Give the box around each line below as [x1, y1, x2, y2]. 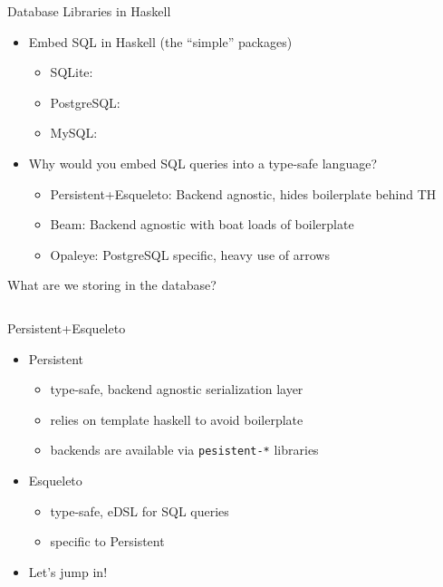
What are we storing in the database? [7, 275, 217, 294]
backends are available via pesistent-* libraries [50, 440, 319, 459]
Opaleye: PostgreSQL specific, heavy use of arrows [50, 245, 330, 264]
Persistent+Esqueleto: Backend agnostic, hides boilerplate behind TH [50, 184, 437, 203]
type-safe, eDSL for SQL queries [50, 501, 229, 520]
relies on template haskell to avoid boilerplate [50, 409, 303, 428]
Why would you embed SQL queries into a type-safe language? [28, 153, 378, 172]
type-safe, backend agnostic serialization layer [50, 380, 303, 399]
